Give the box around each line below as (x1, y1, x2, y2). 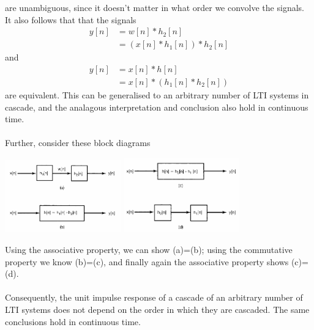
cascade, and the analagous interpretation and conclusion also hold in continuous (5, 100, 308, 113)
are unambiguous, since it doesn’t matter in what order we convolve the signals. (5, 1, 304, 13)
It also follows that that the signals (5, 13, 136, 26)
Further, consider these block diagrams (5, 136, 151, 149)
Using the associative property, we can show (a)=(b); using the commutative (5, 243, 293, 255)
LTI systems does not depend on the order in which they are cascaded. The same (5, 302, 310, 315)
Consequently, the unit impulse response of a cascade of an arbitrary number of (5, 291, 303, 304)
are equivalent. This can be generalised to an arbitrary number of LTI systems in (5, 88, 309, 101)
